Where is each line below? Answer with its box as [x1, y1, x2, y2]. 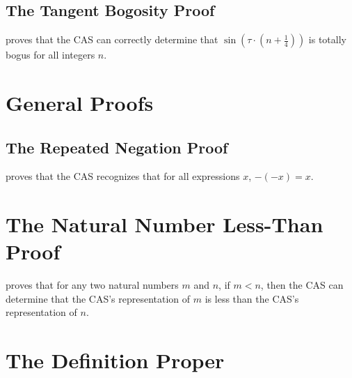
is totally [308, 32, 346, 47]
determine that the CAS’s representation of [6, 291, 191, 305]
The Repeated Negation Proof [6, 136, 228, 158]
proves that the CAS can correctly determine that [6, 32, 218, 47]
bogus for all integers [6, 47, 95, 62]
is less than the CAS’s [205, 291, 299, 305]
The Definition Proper [6, 346, 225, 375]
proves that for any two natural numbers [6, 278, 179, 292]
